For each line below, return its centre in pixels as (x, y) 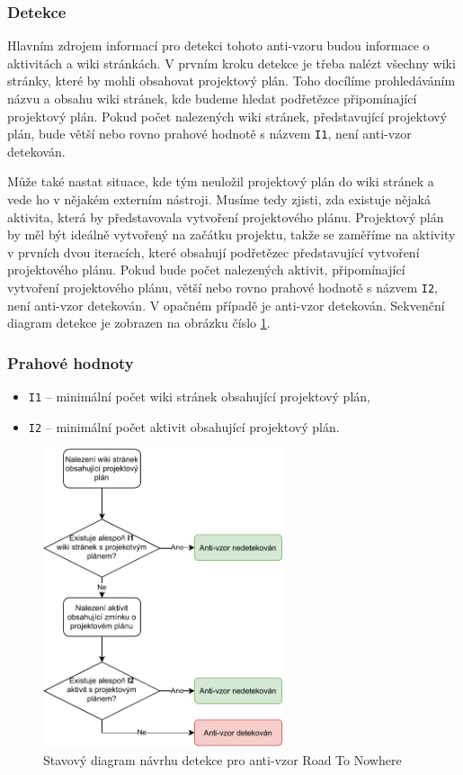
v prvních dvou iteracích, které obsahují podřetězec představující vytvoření (214, 252)
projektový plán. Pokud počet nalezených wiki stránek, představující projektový (227, 116)
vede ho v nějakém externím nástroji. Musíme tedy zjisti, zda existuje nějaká (219, 199)
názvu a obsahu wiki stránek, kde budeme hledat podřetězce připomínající (212, 98)
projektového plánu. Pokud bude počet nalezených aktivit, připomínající (206, 270)
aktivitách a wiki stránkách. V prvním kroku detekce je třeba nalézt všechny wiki (231, 63)
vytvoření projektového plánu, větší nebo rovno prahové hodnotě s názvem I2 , (223, 287)
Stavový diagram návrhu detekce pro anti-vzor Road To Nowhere (223, 759)
